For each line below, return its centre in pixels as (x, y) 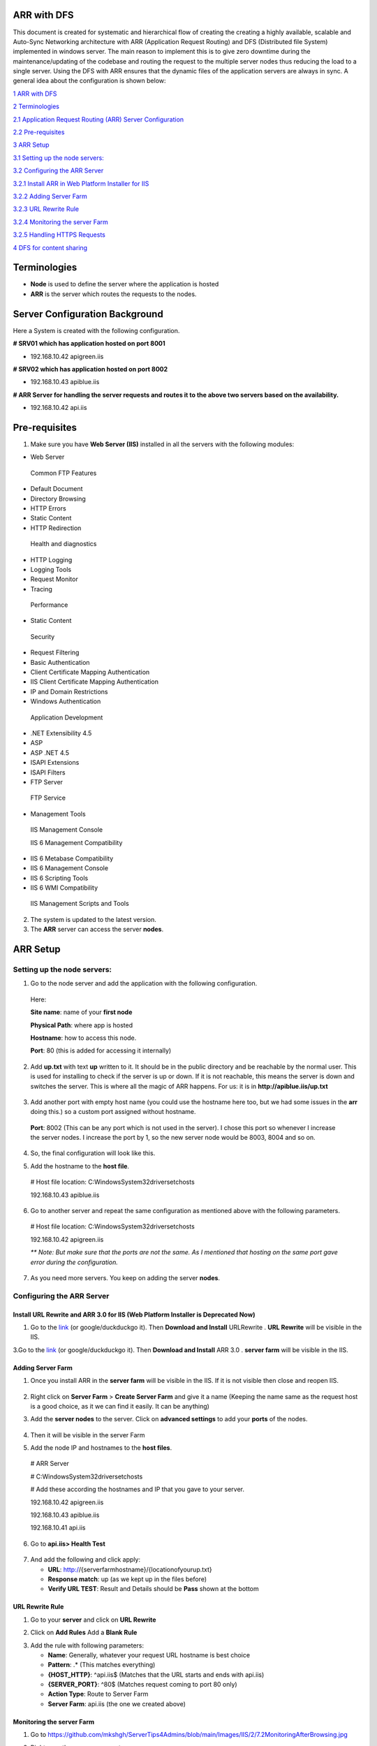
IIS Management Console (67, 830)
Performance (49, 605)
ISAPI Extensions (55, 763)
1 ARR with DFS (35, 94)
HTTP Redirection (56, 528)
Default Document (57, 489)
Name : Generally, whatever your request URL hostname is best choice (149, 1655)
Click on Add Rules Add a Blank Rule (84, 1633)
